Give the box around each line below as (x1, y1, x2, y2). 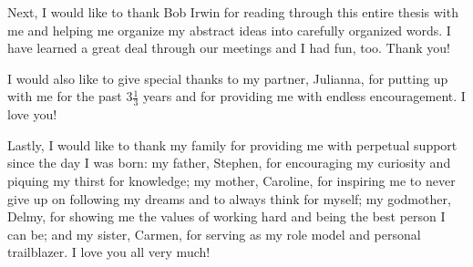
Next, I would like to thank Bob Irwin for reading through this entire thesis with (7, 3, 458, 21)
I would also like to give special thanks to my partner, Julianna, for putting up (7, 68, 448, 87)
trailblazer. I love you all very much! (7, 242, 211, 262)
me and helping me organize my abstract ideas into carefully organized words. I (7, 20, 451, 39)
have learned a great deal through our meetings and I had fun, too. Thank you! (7, 38, 450, 57)
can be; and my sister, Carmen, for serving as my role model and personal (7, 224, 421, 243)
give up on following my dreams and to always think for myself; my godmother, (7, 189, 451, 208)
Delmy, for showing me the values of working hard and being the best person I (7, 207, 446, 226)
